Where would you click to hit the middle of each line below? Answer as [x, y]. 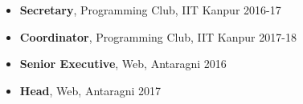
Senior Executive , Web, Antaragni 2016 [123, 64]
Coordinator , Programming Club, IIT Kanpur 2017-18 [158, 36]
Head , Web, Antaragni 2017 [90, 90]
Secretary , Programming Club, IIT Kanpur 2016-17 [150, 10]
